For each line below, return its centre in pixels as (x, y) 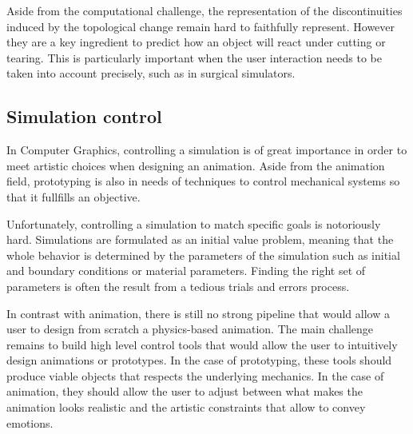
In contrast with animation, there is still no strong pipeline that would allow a (198, 313)
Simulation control (84, 116)
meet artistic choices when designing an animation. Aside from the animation (196, 165)
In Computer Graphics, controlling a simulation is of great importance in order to (207, 150)
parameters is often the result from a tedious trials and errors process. (178, 286)
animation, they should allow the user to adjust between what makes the (185, 391)
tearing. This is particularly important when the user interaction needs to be (194, 57)
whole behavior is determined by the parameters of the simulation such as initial (203, 255)
